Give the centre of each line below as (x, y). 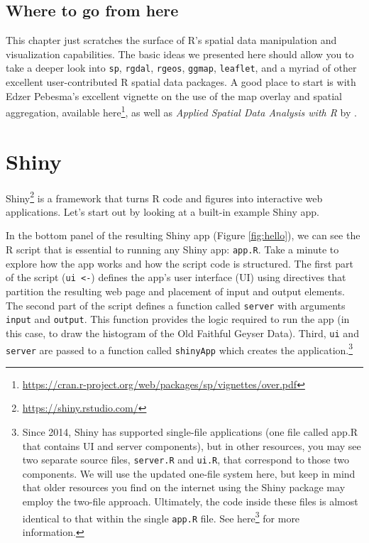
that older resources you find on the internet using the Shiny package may (184, 487)
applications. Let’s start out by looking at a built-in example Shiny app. (163, 211)
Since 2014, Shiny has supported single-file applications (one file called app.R (190, 432)
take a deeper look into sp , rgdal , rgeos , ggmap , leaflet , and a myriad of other (181, 68)
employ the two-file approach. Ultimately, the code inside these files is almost (190, 501)
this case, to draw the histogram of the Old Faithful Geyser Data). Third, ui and (182, 333)
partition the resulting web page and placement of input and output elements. (175, 291)
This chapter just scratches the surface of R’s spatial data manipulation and (171, 40)
